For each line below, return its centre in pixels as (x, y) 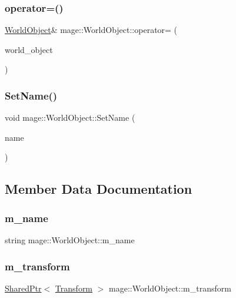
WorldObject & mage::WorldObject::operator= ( (91, 30)
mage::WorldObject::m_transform (170, 288)
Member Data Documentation (99, 189)
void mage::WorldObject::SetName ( (70, 117)
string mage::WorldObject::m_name (70, 240)
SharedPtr (23, 288)
